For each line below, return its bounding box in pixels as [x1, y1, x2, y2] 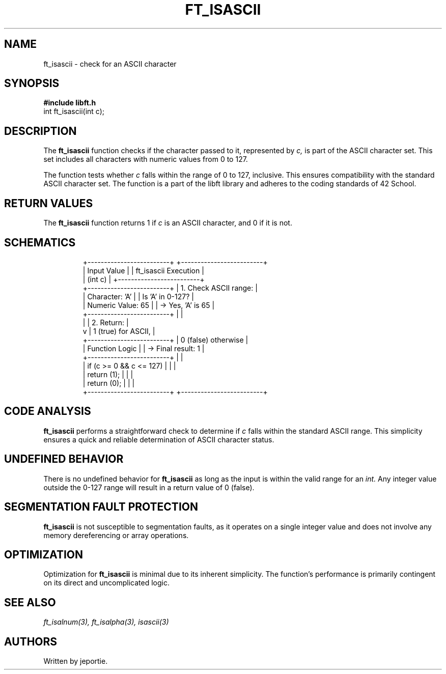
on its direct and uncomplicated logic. [43, 578, 170, 587]
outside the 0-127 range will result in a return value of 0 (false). [43, 483, 255, 492]
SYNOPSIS [4, 77, 60, 90]
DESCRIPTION [4, 124, 77, 137]
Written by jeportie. [43, 657, 108, 666]
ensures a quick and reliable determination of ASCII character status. [43, 435, 274, 444]
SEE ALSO [4, 596, 56, 609]
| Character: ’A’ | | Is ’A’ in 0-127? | [82, 292, 194, 301]
